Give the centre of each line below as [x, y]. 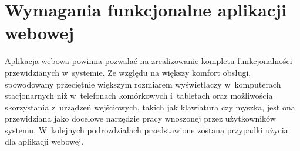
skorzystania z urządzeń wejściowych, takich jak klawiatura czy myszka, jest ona [150, 107]
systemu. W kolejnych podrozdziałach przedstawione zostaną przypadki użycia [146, 130]
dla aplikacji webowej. [44, 141]
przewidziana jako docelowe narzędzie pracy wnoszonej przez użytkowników [140, 118]
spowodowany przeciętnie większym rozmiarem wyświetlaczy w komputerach [143, 84]
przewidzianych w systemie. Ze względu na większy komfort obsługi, [128, 72]
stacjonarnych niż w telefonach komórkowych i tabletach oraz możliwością [139, 95]
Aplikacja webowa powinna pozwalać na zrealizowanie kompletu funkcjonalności [149, 61]
